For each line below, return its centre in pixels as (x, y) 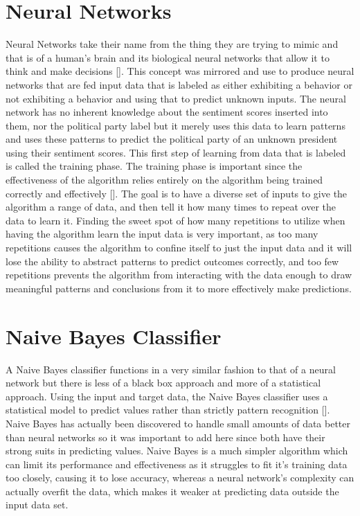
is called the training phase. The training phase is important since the (154, 166)
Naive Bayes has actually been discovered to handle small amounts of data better (178, 423)
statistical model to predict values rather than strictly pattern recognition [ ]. (168, 410)
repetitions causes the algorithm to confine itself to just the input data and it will (179, 248)
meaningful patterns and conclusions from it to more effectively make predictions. (179, 288)
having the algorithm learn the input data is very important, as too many (162, 234)
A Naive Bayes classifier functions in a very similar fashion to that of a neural (171, 369)
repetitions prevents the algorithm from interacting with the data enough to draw (179, 275)
